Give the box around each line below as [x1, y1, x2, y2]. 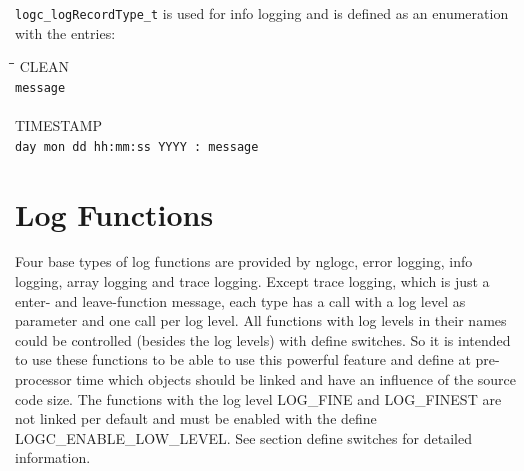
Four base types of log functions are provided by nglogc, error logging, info [15, 251, 473, 272]
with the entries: [15, 22, 116, 43]
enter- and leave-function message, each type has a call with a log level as [15, 290, 466, 311]
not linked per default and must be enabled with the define [15, 408, 377, 429]
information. [15, 447, 91, 468]
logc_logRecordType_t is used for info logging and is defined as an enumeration [15, 3, 509, 23]
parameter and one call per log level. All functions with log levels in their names [15, 310, 507, 331]
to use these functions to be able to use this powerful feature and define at [15, 349, 471, 370]
